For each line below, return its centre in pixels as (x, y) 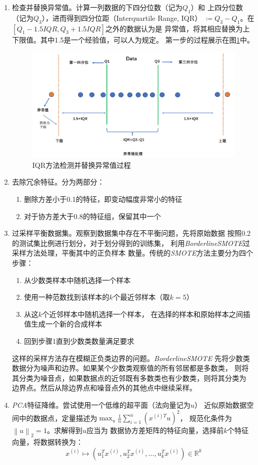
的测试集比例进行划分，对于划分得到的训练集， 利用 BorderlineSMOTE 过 (131, 243)
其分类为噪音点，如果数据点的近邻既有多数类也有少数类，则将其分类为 (129, 378)
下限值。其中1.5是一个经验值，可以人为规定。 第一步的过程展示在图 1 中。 (133, 39)
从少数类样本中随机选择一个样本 (77, 280)
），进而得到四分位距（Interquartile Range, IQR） (122, 17)
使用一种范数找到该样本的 (67, 297)
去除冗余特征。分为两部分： (58, 182)
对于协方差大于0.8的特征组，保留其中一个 (93, 216)
